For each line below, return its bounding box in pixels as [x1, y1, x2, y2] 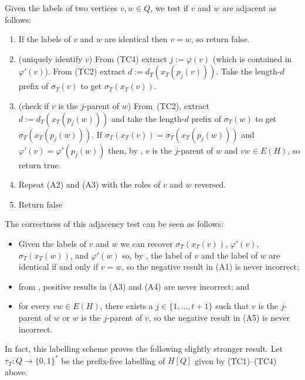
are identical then [104, 33, 168, 45]
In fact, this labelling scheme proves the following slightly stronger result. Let [5, 342, 283, 355]
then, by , [108, 144, 143, 156]
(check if [18, 99, 49, 111]
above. [5, 365, 28, 378]
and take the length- [111, 112, 185, 124]
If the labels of [18, 33, 71, 45]
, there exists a [100, 300, 153, 312]
